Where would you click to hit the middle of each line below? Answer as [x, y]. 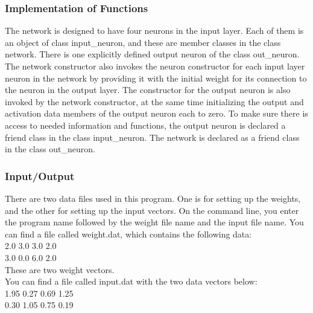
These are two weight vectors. [60, 269]
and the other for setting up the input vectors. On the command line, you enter [152, 210]
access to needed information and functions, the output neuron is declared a [145, 125]
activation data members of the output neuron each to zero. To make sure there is [156, 113]
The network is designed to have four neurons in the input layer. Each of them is [154, 31]
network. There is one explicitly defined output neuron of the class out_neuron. [152, 54]
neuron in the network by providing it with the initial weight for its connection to [156, 78]
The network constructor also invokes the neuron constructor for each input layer [155, 66]
